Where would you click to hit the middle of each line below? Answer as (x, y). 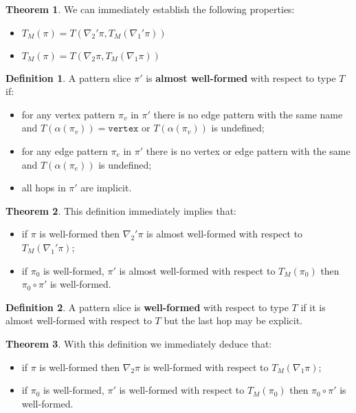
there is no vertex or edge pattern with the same (248, 150)
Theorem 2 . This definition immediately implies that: (121, 210)
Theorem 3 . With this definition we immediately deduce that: (139, 343)
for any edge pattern (65, 150)
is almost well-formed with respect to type (241, 77)
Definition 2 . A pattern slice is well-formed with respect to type (147, 307)
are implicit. (106, 188)
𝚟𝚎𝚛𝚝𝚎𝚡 (123, 129)
